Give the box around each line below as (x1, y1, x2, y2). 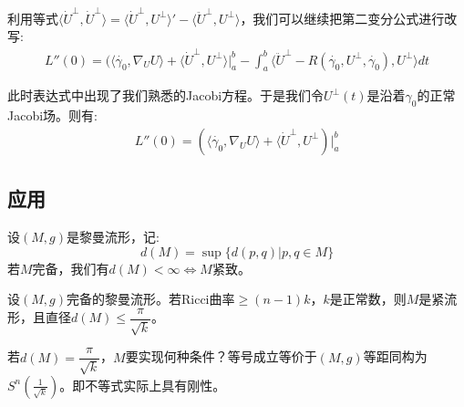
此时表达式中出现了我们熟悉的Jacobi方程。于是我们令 (7, 86, 325, 105)
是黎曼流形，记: (66, 227, 160, 246)
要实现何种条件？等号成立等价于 (125, 347, 317, 366)
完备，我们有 (32, 258, 109, 277)
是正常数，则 (329, 289, 407, 308)
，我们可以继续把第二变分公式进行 (240, 8, 445, 27)
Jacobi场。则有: (7, 106, 98, 125)
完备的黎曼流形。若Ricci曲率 (66, 289, 235, 308)
